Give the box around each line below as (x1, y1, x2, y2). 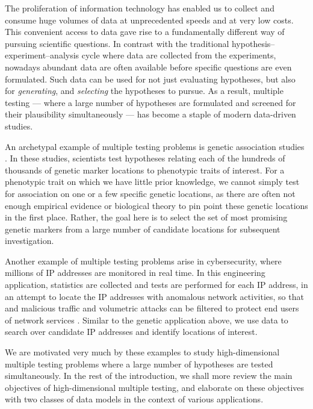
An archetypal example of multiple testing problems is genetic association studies (5, 140, 305, 152)
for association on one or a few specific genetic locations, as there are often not (5, 187, 296, 199)
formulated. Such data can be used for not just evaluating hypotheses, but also (5, 72, 296, 85)
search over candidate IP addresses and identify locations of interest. (5, 325, 258, 338)
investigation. (5, 234, 54, 247)
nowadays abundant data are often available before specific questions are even (5, 60, 292, 73)
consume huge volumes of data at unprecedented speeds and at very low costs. (5, 13, 294, 26)
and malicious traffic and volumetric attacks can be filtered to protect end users (5, 302, 299, 314)
